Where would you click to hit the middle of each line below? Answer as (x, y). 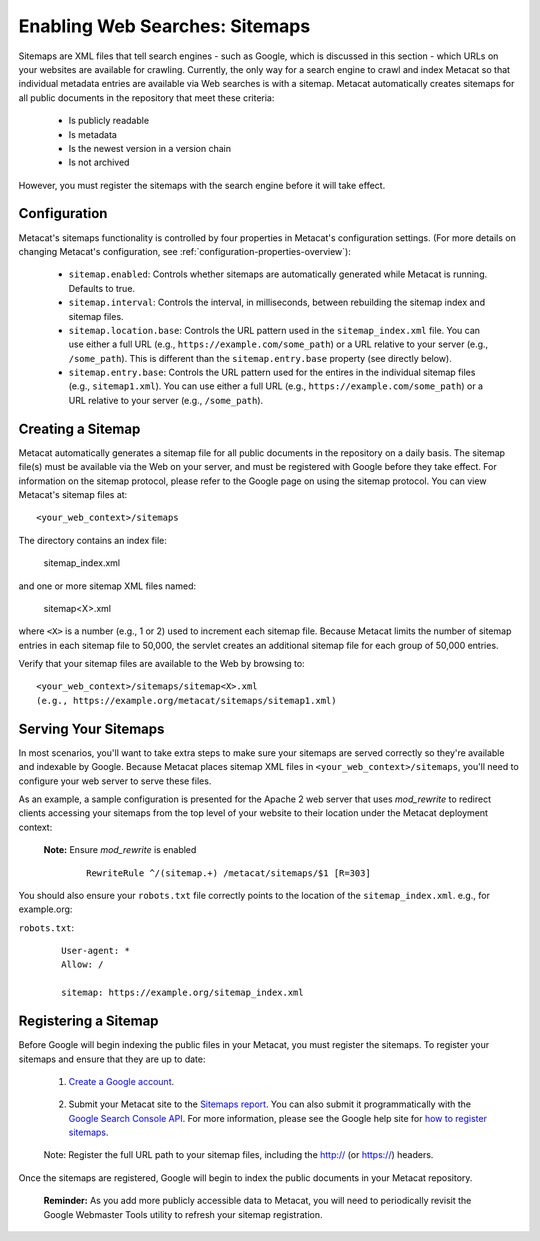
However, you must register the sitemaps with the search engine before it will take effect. (202, 185)
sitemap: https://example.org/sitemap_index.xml (182, 993)
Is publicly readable (109, 121)
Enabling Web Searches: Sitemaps (164, 26)
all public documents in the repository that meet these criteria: (146, 97)
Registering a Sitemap (88, 1021)
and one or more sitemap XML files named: (107, 586)
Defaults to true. (101, 288)
